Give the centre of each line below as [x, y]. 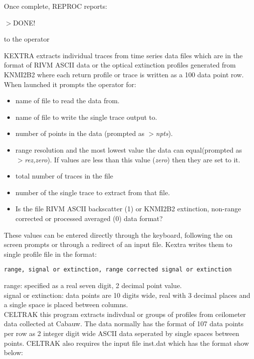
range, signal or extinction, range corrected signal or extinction [118, 270]
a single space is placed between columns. [66, 304]
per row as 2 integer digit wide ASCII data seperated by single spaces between [122, 333]
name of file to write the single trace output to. [86, 117]
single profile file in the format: [50, 254]
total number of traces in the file [64, 176]
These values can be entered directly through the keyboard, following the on [118, 235]
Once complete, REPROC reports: [56, 6]
